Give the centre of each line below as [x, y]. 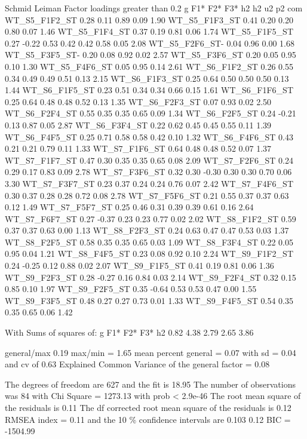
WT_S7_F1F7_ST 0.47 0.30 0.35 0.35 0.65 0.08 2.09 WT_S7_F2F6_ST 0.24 [149, 160]
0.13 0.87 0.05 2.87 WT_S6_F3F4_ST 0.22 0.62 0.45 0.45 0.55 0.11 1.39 [138, 125]
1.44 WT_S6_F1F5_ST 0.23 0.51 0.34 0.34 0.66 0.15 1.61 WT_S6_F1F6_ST [149, 90]
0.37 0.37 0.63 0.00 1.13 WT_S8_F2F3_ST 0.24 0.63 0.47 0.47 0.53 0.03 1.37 [147, 230]
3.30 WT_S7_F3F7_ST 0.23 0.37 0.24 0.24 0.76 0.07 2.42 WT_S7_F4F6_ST [149, 183]
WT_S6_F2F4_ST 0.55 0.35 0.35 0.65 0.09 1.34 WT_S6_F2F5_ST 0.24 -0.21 [151, 113]
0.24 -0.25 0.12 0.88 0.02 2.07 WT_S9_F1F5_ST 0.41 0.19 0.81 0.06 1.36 [139, 265]
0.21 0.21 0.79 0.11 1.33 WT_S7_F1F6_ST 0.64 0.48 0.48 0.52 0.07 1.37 [138, 148]
